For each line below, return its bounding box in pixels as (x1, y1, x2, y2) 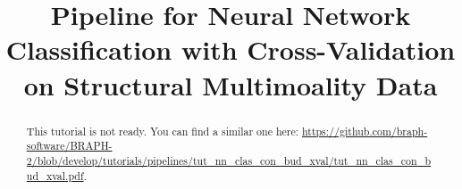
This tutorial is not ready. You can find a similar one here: (26, 123, 299, 138)
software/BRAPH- (26, 138, 113, 153)
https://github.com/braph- (301, 123, 428, 138)
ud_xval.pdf (26, 168, 84, 183)
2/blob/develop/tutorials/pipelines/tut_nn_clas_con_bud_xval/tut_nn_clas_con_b (26, 152, 432, 168)
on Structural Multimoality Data (23, 66, 438, 103)
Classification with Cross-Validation (5, 31, 456, 68)
